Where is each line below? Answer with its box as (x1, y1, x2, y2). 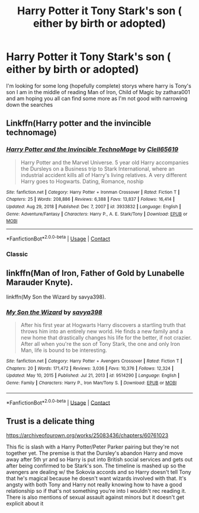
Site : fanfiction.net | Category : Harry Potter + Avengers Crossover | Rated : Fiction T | (6, 358, 182, 364)
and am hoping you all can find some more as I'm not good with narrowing (6, 95, 188, 102)
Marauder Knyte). (6, 277, 73, 288)
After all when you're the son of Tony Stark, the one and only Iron (20, 340, 181, 347)
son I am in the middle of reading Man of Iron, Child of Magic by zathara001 (6, 88, 191, 95)
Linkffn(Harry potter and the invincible (6, 118, 152, 129)
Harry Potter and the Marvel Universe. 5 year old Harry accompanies (20, 159, 189, 166)
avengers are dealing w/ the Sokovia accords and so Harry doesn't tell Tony (6, 469, 191, 476)
